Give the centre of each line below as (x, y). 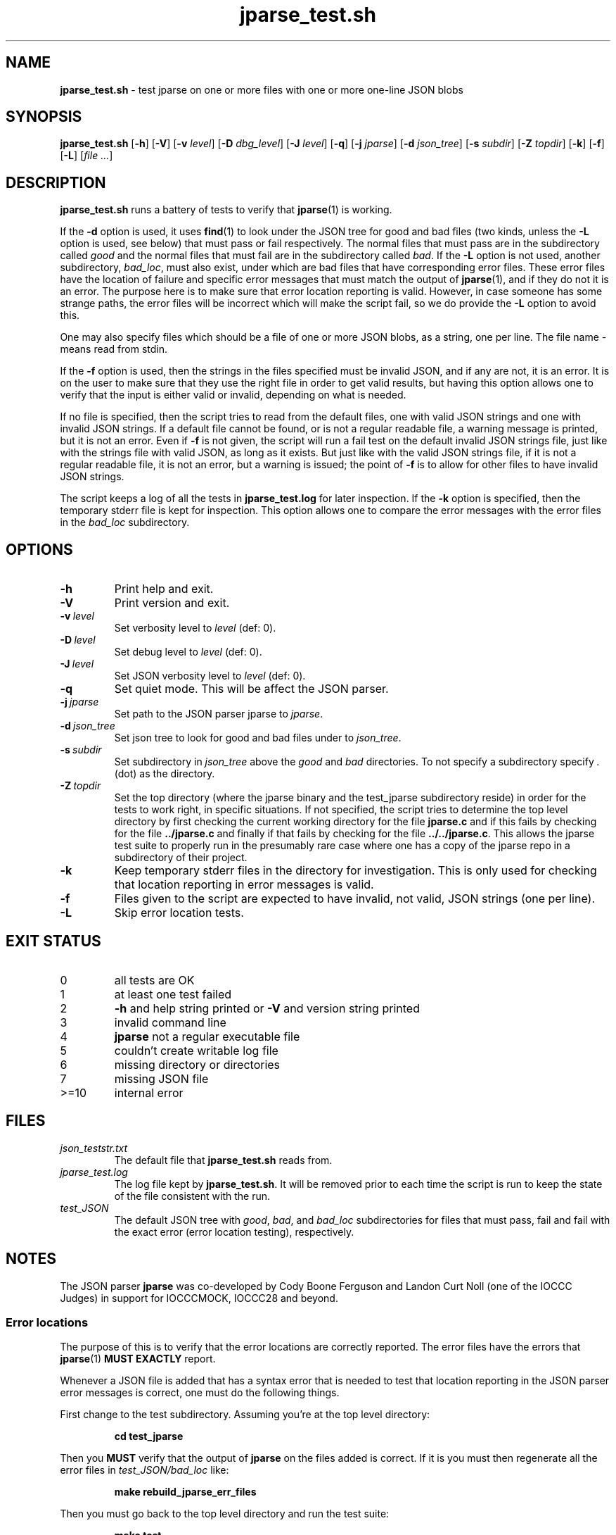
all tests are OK (154, 980)
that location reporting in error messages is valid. (244, 885)
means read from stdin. (114, 349)
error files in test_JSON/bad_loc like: (145, 1470)
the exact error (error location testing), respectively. (234, 1232)
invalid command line (170, 1022)
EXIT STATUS (53, 941)
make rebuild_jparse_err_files (185, 1492)
